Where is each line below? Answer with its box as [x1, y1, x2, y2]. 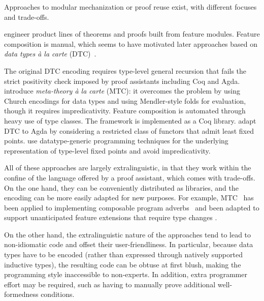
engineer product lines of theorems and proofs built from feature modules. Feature [4, 28, 260, 39]
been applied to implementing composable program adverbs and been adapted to [4, 202, 259, 213]
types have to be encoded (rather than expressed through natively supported [4, 249, 243, 260]
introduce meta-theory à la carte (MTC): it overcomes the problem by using [4, 85, 240, 96]
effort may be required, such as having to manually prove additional [4, 279, 216, 289]
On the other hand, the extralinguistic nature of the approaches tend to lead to [4, 229, 251, 239]
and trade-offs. [4, 11, 49, 22]
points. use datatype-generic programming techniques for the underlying [4, 135, 228, 146]
